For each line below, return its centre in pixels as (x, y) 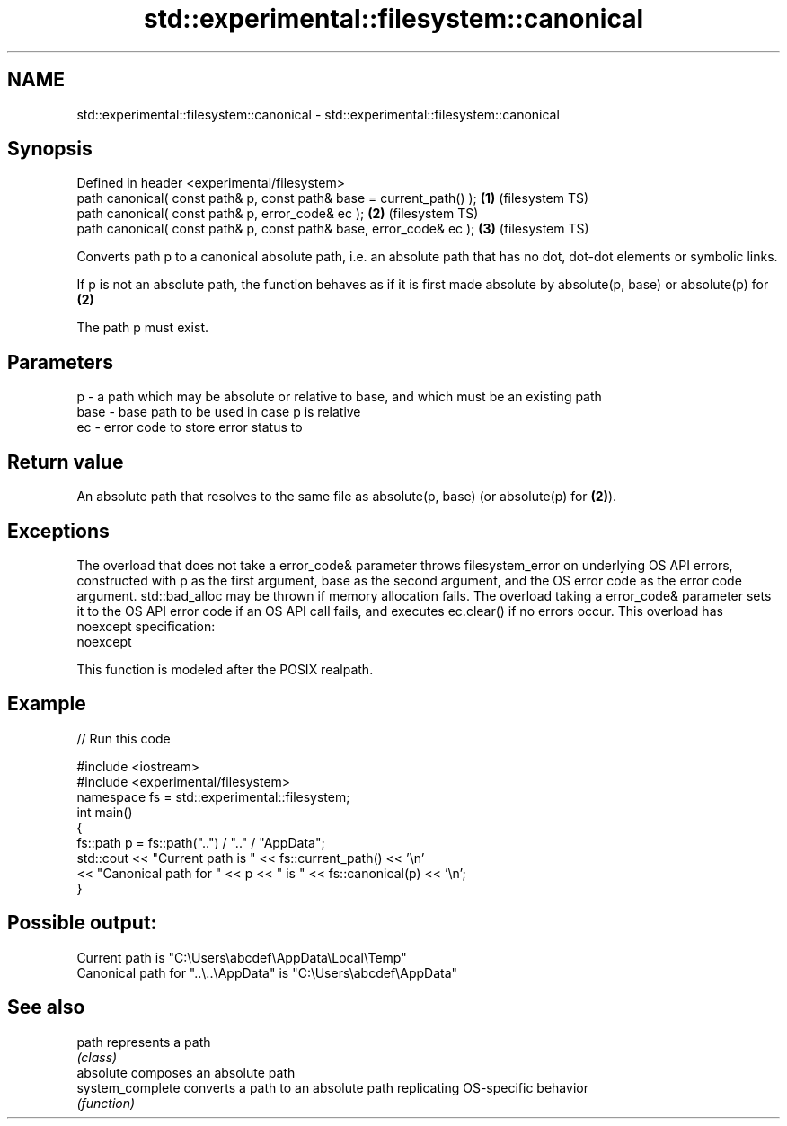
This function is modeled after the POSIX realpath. (225, 669)
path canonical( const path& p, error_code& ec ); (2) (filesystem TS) (278, 214)
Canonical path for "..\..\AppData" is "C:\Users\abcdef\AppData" (267, 972)
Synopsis (50, 149)
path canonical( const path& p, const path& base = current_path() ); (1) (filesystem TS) (333, 198)
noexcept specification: (146, 626)
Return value (66, 462)
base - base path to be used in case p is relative (219, 412)
